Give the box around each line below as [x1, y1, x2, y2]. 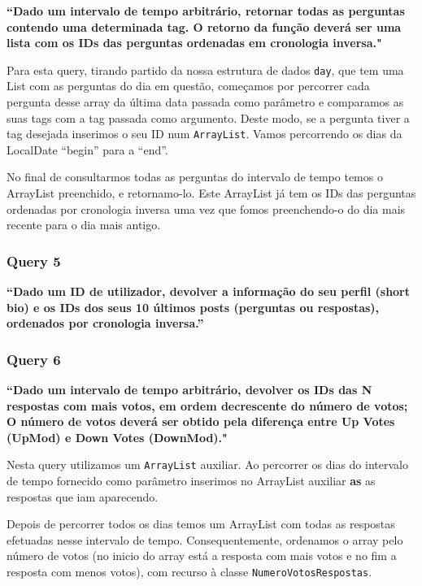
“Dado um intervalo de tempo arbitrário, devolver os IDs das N [7, 381, 372, 398]
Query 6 [7, 349, 61, 369]
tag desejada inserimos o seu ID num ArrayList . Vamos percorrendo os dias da [7, 125, 402, 142]
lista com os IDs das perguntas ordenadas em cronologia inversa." [7, 34, 382, 51]
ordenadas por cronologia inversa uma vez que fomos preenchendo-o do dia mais [7, 200, 406, 217]
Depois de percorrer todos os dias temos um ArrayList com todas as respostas [7, 515, 395, 532]
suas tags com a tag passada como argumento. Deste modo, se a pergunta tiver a [7, 109, 410, 126]
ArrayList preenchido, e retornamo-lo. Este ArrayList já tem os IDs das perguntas [7, 184, 416, 202]
